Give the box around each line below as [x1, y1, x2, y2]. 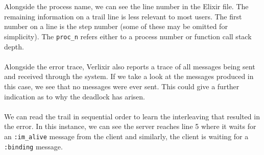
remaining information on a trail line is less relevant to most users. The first [4, 11, 242, 21]
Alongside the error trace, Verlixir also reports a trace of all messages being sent [4, 61, 255, 71]
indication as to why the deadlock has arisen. [4, 91, 145, 101]
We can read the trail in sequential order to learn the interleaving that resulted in [4, 111, 260, 121]
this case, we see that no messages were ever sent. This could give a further [4, 81, 239, 91]
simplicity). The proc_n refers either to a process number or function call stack [4, 31, 252, 41]
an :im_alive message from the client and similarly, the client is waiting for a [4, 131, 249, 141]
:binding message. [4, 141, 63, 151]
